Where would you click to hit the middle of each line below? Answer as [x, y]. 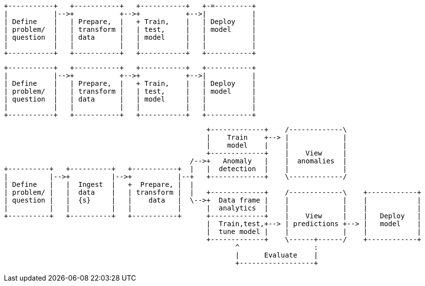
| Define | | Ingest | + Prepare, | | [99, 184]
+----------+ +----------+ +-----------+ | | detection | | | [175, 169]
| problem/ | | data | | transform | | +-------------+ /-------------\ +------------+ [213, 192]
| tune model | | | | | [314, 232]
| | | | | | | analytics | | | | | [213, 208]
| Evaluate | [277, 255]
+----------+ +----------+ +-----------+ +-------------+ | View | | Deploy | [213, 216]
